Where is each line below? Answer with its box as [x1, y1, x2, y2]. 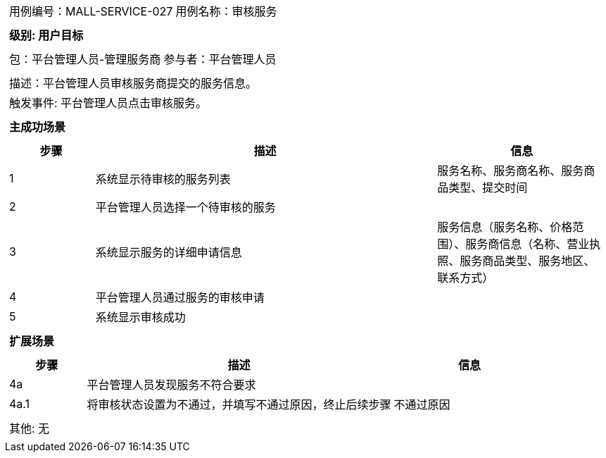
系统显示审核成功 [95, 310, 186, 324]
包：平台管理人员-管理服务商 [9, 52, 161, 66]
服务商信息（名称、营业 [465, 237, 590, 251]
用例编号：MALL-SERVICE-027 [9, 4, 173, 18]
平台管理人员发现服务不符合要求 [87, 378, 256, 392]
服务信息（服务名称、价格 [437, 220, 573, 234]
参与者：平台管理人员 [163, 52, 277, 66]
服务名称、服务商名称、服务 [437, 163, 584, 178]
